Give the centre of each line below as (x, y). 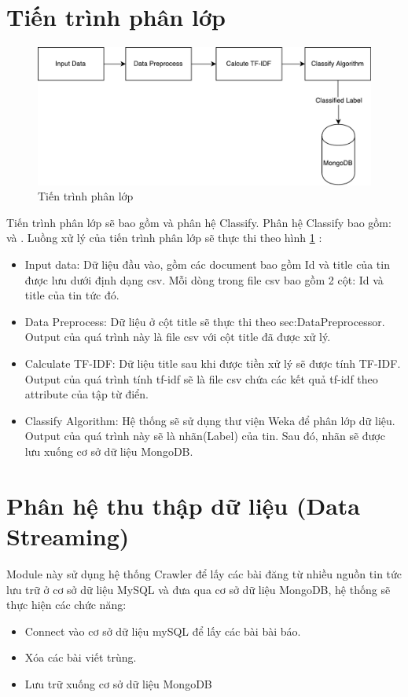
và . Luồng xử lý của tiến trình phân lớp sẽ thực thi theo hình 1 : (164, 238)
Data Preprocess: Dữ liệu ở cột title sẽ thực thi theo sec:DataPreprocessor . (205, 321)
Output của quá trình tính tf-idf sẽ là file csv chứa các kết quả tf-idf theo (201, 378)
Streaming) (68, 536)
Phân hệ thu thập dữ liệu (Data (184, 505)
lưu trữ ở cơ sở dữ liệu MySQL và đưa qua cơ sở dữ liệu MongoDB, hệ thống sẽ (198, 589)
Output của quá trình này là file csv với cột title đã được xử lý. (178, 337)
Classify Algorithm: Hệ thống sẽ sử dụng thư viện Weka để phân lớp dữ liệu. (210, 420)
